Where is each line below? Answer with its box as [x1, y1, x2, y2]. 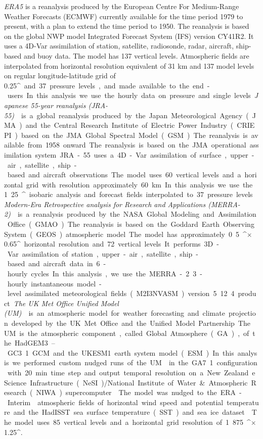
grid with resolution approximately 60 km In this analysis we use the [26, 179, 253, 189]
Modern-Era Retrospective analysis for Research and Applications [4, 199, 206, 209]
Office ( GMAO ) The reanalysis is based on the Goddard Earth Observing [7, 219, 254, 229]
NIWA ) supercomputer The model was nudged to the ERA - [36, 387, 242, 398]
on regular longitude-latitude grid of [4, 70, 116, 81]
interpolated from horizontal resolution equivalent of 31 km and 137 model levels [4, 60, 254, 71]
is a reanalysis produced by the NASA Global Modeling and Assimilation [17, 209, 256, 219]
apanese [4, 100, 28, 110]
